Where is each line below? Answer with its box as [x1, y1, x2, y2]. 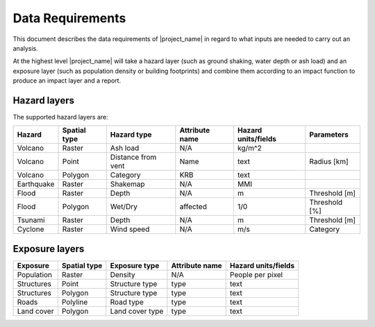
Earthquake [17, 179, 55, 189]
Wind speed [110, 224, 150, 234]
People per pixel [229, 269, 283, 279]
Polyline [61, 297, 88, 307]
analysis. [12, 44, 38, 52]
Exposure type [110, 260, 160, 270]
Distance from [110, 153, 157, 162]
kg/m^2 [237, 143, 262, 153]
